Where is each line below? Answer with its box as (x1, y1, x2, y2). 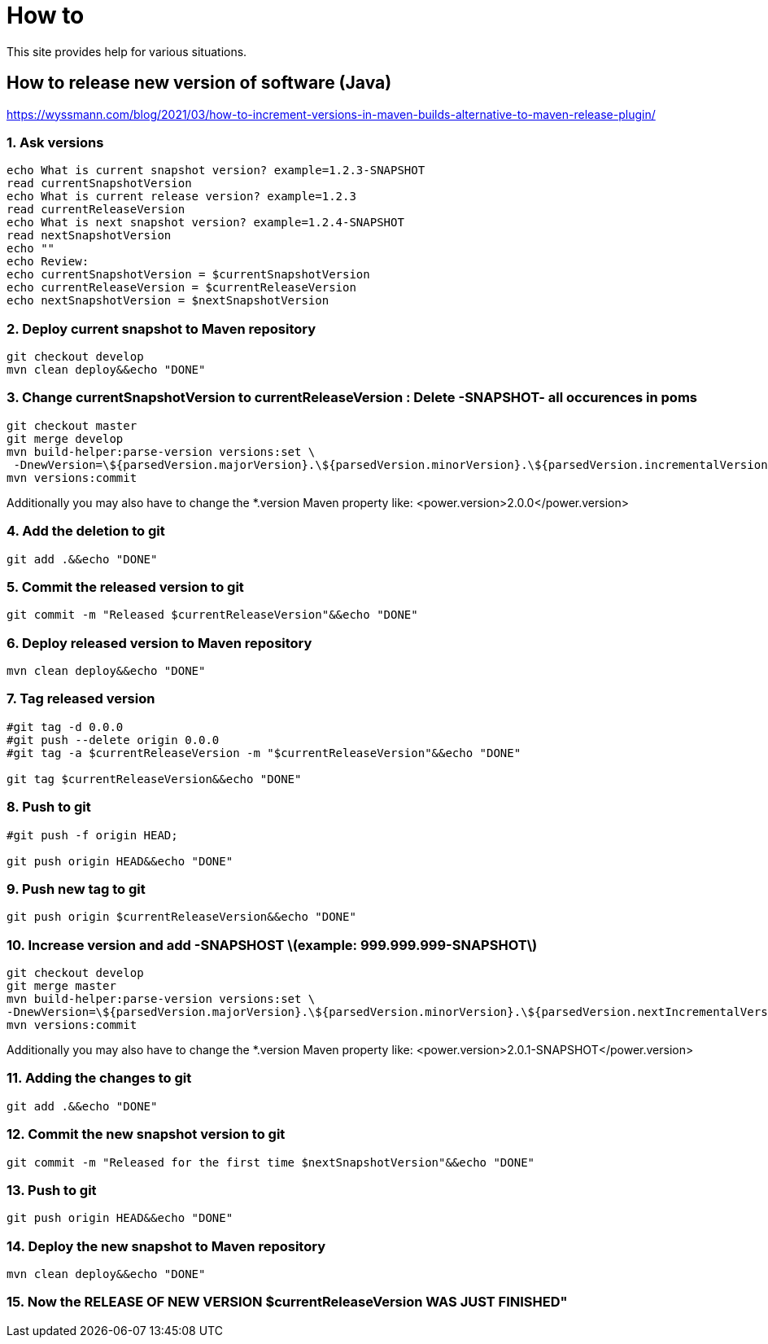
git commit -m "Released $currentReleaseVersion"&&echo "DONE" (7, 608, 418, 622)
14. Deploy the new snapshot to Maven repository (7, 1237, 325, 1254)
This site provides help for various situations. (7, 44, 247, 59)
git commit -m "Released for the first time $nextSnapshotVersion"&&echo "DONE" (7, 1155, 535, 1169)
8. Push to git (7, 799, 91, 816)
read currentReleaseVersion (7, 203, 185, 217)
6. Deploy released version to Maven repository (7, 634, 312, 651)
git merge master (7, 979, 116, 993)
